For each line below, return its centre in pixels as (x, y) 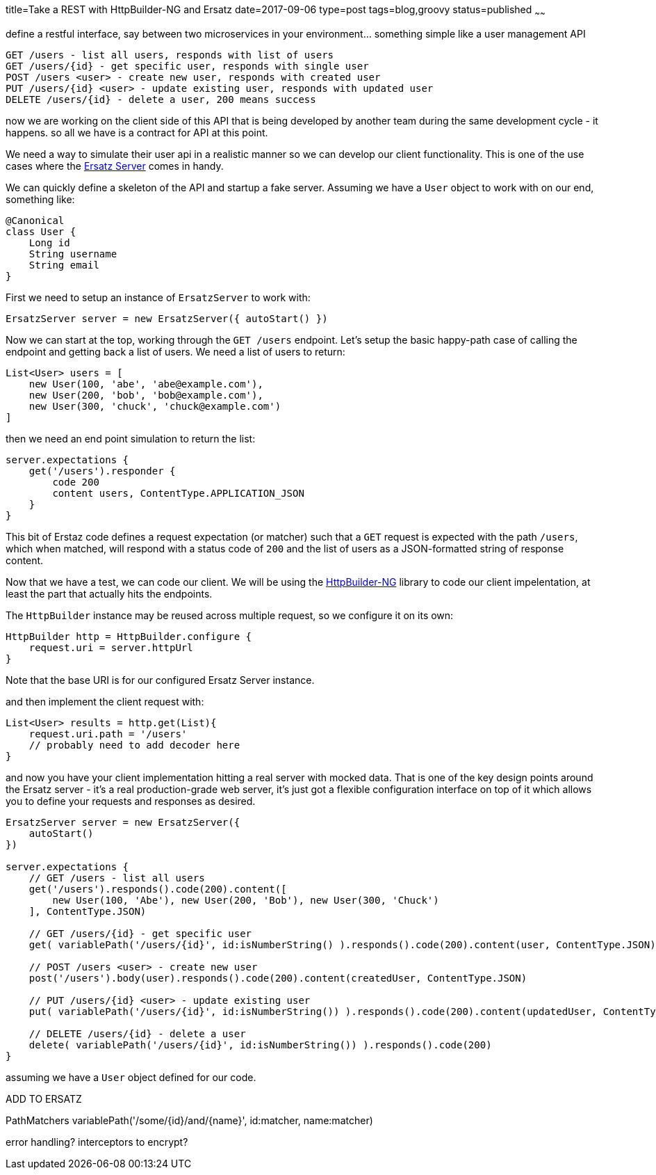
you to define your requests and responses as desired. (131, 801)
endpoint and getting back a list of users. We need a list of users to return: (175, 351)
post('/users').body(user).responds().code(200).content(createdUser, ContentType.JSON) (278, 978)
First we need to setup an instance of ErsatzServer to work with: (158, 297)
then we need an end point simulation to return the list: (131, 438)
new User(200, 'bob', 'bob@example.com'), (146, 395)
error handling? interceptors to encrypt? (97, 1142)
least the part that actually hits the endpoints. (109, 593)
